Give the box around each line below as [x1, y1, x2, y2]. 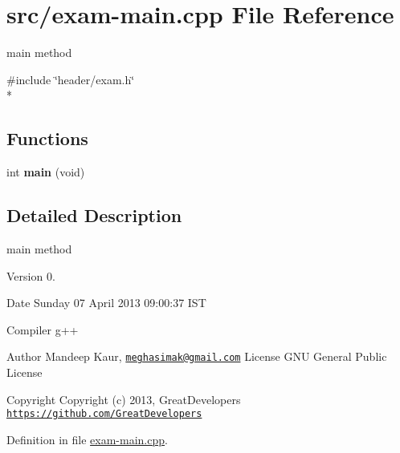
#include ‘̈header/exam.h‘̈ [6, 71, 135, 87]
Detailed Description [6, 203, 182, 228]
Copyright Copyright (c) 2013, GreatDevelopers [6, 390, 241, 407]
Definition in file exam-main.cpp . [6, 431, 168, 447]
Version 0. [6, 267, 55, 284]
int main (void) [6, 164, 85, 180]
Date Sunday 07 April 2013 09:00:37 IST [6, 294, 206, 311]
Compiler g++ [6, 321, 79, 338]
